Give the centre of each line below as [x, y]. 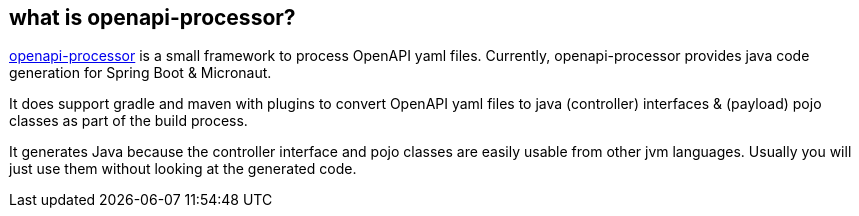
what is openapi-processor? [152, 17]
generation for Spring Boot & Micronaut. [140, 73]
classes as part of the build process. [128, 121]
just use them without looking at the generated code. [183, 169]
